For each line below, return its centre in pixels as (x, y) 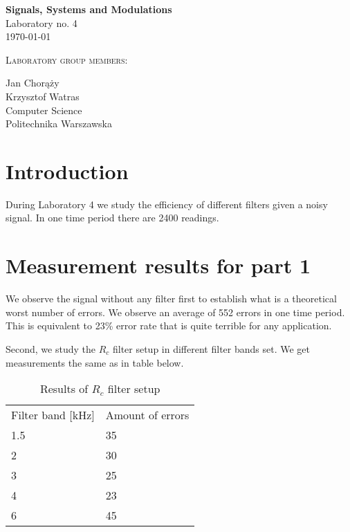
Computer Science (44, 110)
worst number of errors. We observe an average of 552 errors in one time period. (175, 312)
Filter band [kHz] (53, 415)
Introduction (67, 171)
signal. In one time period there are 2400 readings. (112, 218)
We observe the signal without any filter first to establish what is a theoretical (171, 299)
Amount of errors (147, 415)
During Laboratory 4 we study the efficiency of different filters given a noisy (167, 204)
